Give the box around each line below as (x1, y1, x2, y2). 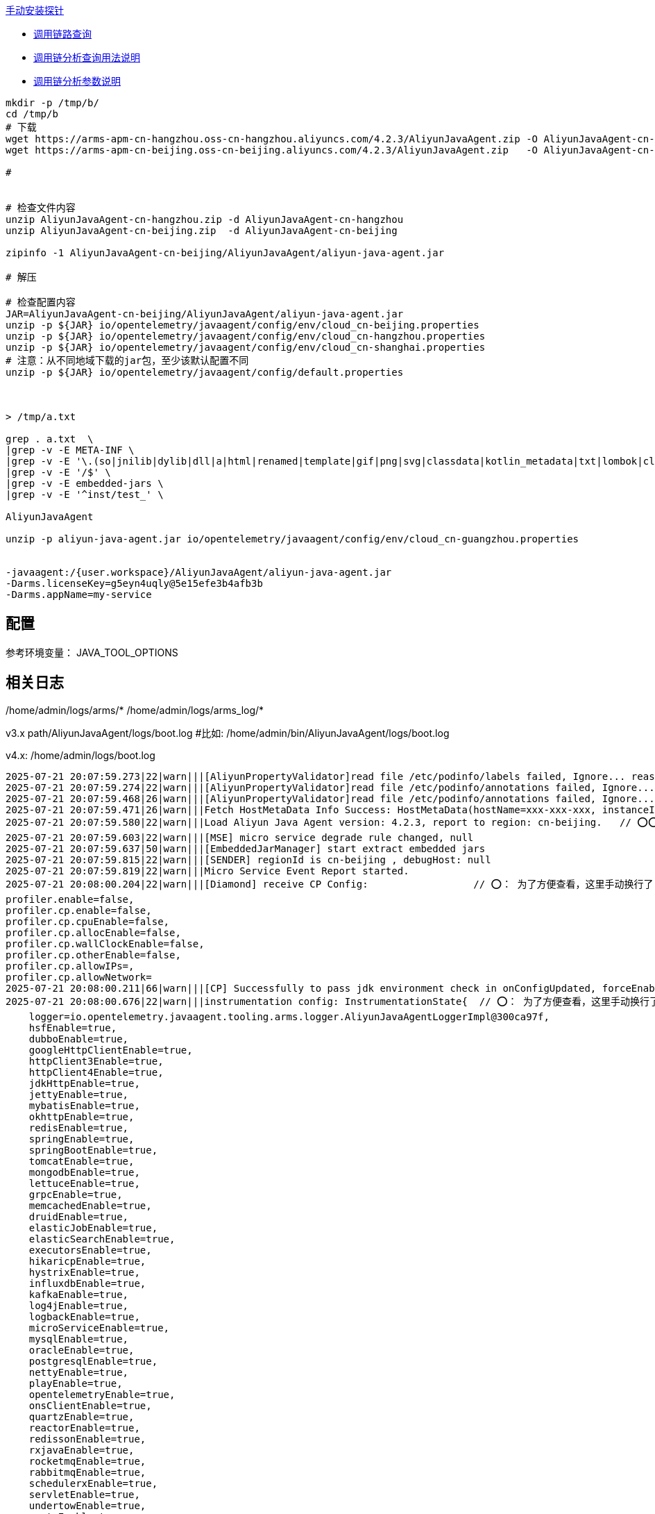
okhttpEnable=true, (28, 1110, 135, 1122)
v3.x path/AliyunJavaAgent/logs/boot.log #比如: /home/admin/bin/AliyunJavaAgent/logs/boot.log (6, 726, 450, 739)
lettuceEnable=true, (28, 1177, 140, 1189)
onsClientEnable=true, (28, 1399, 152, 1411)
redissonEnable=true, (28, 1433, 146, 1445)
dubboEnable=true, (28, 1033, 129, 1045)
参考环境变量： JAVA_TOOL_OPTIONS (6, 646, 178, 658)
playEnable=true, (28, 1377, 123, 1389)
